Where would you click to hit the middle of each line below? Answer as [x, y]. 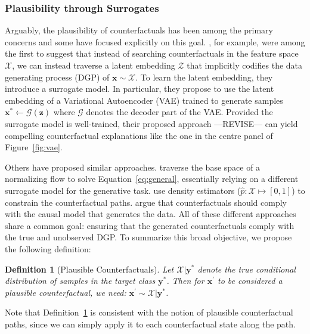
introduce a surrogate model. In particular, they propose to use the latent [139, 89]
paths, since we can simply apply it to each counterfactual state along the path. [150, 324]
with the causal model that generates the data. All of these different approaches [151, 214]
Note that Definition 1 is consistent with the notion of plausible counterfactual [149, 312]
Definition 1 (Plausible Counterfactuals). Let [89, 269]
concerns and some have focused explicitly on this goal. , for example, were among [155, 41]
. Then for [185, 281]
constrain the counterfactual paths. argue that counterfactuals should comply [146, 202]
